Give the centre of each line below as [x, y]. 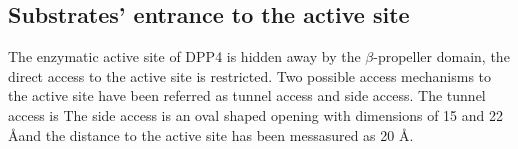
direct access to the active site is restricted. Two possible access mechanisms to [250, 75]
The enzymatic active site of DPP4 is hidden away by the [184, 56]
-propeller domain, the [441, 56]
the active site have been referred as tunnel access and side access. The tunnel [247, 95]
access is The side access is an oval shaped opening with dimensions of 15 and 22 [255, 114]
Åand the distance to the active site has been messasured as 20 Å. [211, 134]
